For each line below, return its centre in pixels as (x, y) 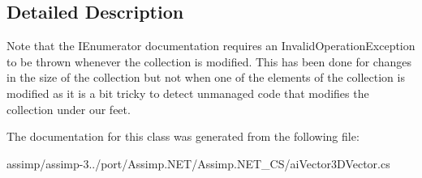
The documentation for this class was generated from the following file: (183, 136)
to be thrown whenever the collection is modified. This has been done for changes (209, 61)
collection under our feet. (69, 109)
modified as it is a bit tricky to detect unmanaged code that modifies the (188, 93)
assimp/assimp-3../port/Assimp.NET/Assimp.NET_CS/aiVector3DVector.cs (198, 163)
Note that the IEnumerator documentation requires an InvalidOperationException (211, 46)
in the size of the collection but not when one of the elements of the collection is (206, 77)
